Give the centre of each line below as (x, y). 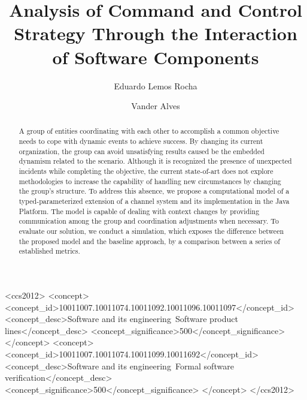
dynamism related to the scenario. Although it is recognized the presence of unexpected (155, 161)
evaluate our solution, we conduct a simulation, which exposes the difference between (151, 231)
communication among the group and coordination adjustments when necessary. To (149, 221)
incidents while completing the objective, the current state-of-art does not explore (146, 171)
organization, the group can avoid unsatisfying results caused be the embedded (142, 151)
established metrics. (49, 251)
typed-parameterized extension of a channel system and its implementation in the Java (154, 201)
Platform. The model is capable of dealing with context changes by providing (139, 211)
